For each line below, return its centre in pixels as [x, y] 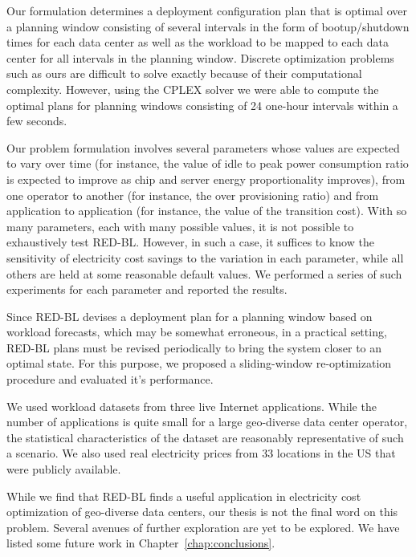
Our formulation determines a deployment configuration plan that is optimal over [207, 10]
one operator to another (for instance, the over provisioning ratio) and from [193, 195]
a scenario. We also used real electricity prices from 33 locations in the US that [201, 453]
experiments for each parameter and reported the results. [147, 289]
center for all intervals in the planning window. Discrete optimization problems [200, 57]
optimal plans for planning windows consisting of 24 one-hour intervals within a [202, 105]
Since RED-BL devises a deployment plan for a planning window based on [190, 316]
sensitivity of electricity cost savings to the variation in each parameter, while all [205, 257]
